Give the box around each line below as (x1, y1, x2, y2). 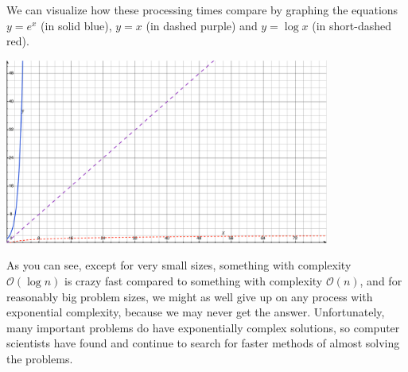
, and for (359, 272, 402, 289)
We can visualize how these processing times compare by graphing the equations (6, 2, 398, 17)
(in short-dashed (312, 17, 391, 33)
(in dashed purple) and (146, 17, 258, 33)
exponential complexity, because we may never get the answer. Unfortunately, (6, 304, 385, 320)
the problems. (6, 350, 73, 366)
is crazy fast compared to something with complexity (64, 272, 323, 289)
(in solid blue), (41, 17, 112, 33)
